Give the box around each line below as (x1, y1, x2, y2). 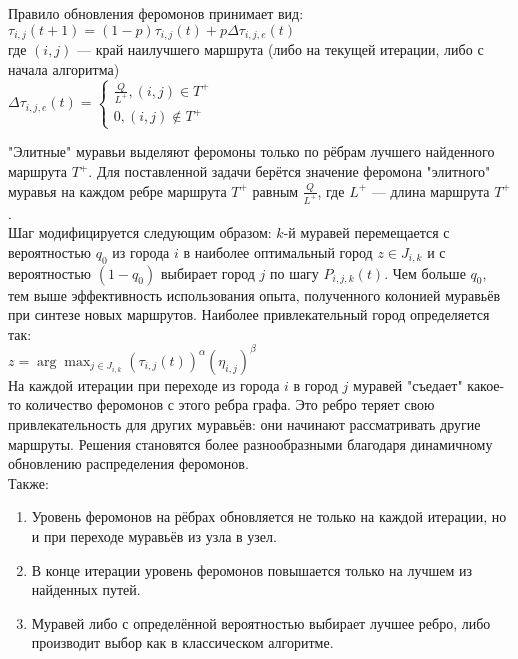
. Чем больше (384, 262, 466, 283)
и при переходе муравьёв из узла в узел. (31, 525, 277, 546)
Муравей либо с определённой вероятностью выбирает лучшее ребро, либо (31, 612, 491, 633)
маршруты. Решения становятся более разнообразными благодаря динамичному (8, 433, 493, 454)
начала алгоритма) (8, 58, 120, 79)
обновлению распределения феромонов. (8, 453, 249, 474)
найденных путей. (31, 579, 141, 600)
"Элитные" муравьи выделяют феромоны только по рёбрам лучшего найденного (8, 141, 495, 162)
